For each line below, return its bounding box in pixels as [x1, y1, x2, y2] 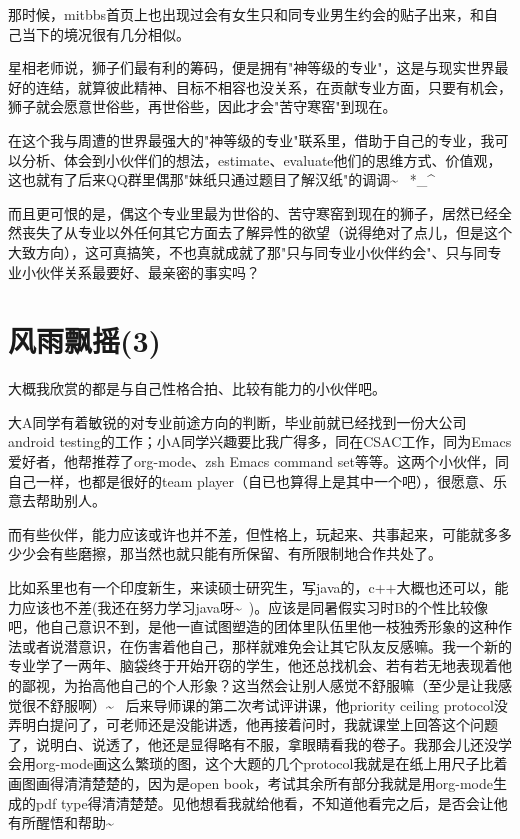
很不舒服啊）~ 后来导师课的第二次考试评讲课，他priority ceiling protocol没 [21, 694, 508, 715]
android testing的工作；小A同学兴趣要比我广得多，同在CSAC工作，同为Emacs [8, 431, 512, 452]
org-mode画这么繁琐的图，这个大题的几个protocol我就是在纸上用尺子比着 [35, 753, 508, 774]
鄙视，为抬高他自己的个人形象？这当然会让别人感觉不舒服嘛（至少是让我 [21, 674, 498, 695]
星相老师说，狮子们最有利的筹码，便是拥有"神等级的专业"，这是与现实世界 [8, 57, 495, 78]
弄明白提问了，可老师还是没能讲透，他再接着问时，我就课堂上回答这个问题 [8, 714, 498, 735]
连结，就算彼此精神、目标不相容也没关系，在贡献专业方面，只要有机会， [35, 76, 512, 97]
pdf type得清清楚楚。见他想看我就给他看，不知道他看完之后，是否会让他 [35, 792, 508, 813]
